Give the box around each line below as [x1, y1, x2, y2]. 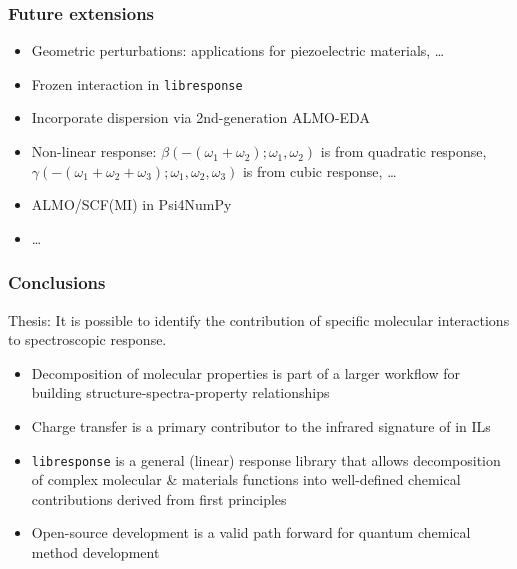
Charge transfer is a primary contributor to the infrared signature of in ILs [31, 416, 491, 437]
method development [31, 542, 160, 563]
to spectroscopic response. [8, 329, 167, 350]
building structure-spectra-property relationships [31, 382, 330, 403]
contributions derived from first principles [31, 488, 287, 509]
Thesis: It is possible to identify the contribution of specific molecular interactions [8, 309, 510, 330]
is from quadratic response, [320, 141, 487, 162]
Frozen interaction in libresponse [31, 73, 243, 94]
